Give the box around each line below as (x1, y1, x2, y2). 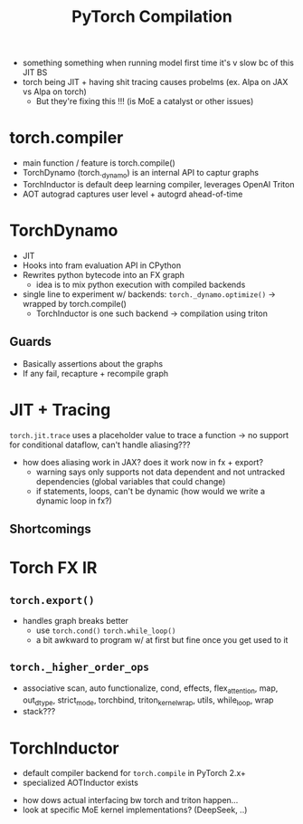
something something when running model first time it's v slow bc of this (22, 57, 294, 69)
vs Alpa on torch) (22, 86, 88, 97)
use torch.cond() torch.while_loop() (35, 625, 176, 636)
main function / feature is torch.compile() (22, 158, 176, 168)
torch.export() (9, 593, 95, 607)
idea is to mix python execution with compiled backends (35, 279, 246, 290)
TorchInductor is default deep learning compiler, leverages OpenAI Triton (22, 178, 295, 189)
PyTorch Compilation (71, 6, 232, 27)
